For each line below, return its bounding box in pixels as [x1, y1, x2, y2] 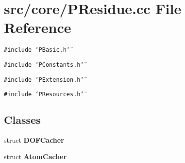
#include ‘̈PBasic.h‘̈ [4, 46, 70, 54]
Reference [4, 17, 71, 37]
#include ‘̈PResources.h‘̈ [4, 91, 84, 98]
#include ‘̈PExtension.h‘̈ [4, 76, 84, 83]
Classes [4, 112, 41, 127]
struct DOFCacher [4, 135, 64, 145]
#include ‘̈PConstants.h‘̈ [4, 61, 84, 68]
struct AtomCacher [4, 151, 67, 161]
